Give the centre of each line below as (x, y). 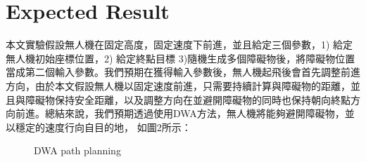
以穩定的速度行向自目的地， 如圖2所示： (99, 127)
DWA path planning (77, 150)
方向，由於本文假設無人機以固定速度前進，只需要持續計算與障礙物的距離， (178, 85)
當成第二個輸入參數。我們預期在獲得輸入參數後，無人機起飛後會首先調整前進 (183, 72)
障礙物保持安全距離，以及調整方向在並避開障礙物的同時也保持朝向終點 (188, 99)
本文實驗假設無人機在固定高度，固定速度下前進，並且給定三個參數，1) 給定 (179, 45)
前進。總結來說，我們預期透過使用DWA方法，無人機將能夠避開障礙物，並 (185, 113)
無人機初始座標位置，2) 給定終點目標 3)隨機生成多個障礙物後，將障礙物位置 (181, 58)
